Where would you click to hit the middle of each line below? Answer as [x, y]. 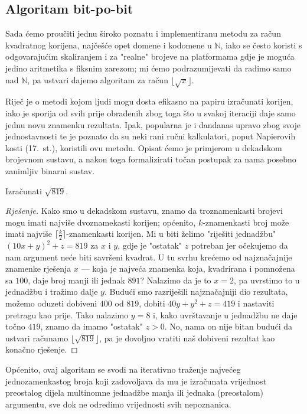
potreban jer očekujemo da [239, 245]
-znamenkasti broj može [246, 222]
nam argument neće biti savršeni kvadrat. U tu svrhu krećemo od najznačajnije [149, 257]
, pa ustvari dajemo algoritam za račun [98, 79]
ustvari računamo [37, 338]
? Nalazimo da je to [176, 280]
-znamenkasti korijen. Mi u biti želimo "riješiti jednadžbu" [171, 234]
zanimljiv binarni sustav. [50, 170]
